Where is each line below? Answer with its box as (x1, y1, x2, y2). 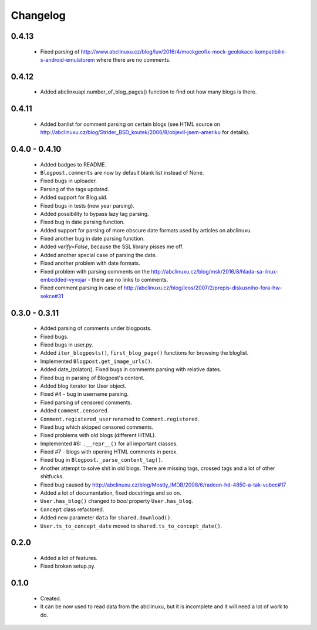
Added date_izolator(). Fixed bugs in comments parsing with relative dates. (40, 366, 222, 373)
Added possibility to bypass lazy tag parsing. (40, 210, 149, 217)
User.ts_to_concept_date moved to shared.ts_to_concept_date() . (40, 522, 222, 529)
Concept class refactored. (40, 506, 104, 513)
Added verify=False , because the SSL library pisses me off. (40, 243, 184, 250)
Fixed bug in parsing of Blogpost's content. (40, 374, 145, 381)
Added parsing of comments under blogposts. (40, 325, 152, 332)
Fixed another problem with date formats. (40, 259, 141, 267)
